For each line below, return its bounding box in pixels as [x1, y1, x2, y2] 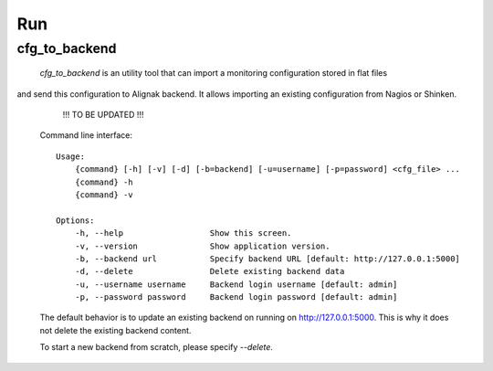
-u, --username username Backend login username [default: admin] [74, 279, 398, 290]
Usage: [56, 151, 86, 162]
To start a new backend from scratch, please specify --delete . [39, 342, 274, 353]
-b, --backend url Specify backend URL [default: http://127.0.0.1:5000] [74, 253, 461, 264]
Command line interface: [39, 130, 132, 141]
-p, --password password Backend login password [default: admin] [74, 292, 398, 302]
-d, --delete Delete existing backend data [74, 266, 345, 277]
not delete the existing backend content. [39, 324, 192, 335]
